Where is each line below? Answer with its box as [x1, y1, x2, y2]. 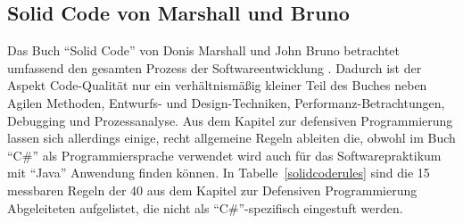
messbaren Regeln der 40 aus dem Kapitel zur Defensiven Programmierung [7, 180, 418, 199]
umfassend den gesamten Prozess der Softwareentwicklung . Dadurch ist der [7, 58, 422, 77]
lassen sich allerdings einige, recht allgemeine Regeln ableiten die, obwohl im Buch [7, 128, 456, 147]
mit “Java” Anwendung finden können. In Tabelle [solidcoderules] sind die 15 [7, 163, 430, 182]
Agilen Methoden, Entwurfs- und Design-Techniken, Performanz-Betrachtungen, [7, 93, 445, 111]
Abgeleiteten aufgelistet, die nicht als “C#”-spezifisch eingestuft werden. [7, 198, 403, 217]
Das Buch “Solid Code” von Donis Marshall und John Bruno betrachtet [7, 41, 401, 60]
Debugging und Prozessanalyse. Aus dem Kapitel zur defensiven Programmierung [7, 111, 453, 129]
